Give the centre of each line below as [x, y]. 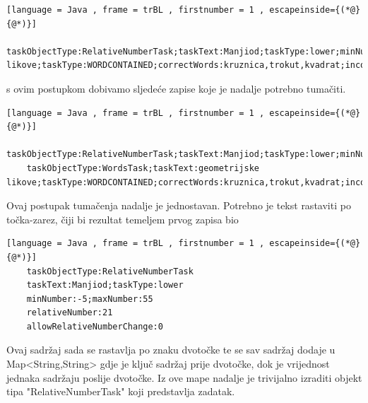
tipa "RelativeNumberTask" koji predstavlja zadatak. [121, 391]
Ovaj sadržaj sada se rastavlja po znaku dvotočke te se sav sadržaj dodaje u [171, 350]
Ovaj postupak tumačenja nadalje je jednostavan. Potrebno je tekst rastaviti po [179, 205]
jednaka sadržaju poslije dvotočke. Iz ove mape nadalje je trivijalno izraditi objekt [184, 377]
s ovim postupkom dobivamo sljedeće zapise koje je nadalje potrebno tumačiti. [176, 88]
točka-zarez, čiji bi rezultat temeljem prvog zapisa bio [123, 219]
